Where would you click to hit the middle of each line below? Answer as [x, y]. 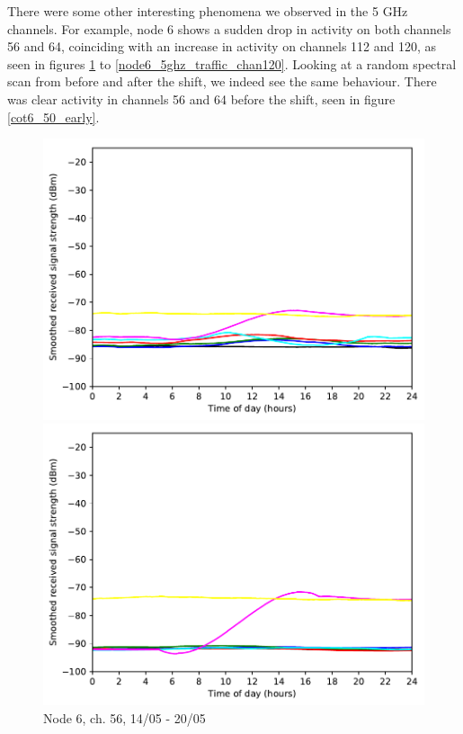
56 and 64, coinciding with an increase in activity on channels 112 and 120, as [222, 46]
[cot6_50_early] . [53, 116]
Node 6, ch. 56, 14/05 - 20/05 [125, 717]
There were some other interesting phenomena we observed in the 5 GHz [208, 11]
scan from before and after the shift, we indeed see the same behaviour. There [222, 81]
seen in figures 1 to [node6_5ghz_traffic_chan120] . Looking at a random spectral [232, 63]
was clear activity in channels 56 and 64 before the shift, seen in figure [201, 98]
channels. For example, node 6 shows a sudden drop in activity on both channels [229, 28]
